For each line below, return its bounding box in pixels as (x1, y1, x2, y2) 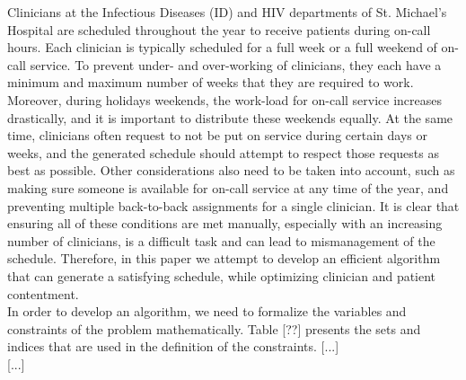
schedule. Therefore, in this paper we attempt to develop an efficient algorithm (7, 249, 441, 268)
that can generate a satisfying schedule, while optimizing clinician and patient (7, 266, 436, 285)
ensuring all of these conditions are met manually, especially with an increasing (7, 214, 443, 233)
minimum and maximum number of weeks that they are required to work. (7, 73, 414, 92)
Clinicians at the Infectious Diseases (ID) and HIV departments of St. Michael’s (7, 3, 447, 21)
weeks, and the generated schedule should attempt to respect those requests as (7, 143, 439, 162)
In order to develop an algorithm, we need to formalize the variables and (7, 302, 407, 321)
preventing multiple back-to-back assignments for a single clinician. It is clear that (7, 196, 460, 215)
